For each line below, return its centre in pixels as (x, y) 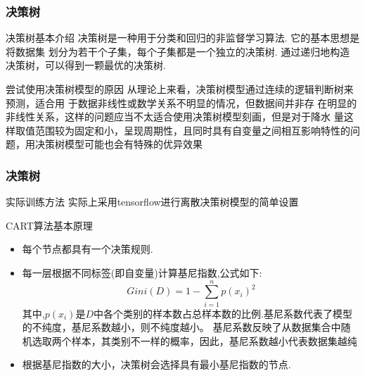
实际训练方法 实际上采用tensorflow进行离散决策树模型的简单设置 (152, 202)
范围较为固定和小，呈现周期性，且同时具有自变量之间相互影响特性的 (192, 130)
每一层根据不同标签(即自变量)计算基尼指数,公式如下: (142, 272)
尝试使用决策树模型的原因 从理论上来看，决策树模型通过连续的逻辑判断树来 (180, 89)
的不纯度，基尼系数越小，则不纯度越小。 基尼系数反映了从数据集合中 (181, 327)
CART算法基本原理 (49, 225)
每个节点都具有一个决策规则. (88, 249)
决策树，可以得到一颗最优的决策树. (86, 65)
